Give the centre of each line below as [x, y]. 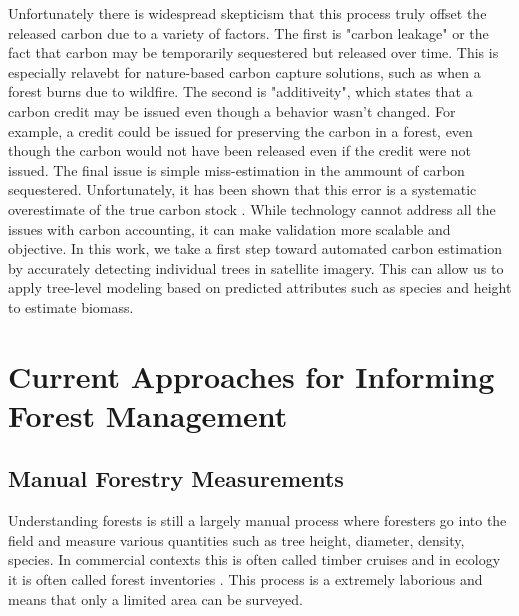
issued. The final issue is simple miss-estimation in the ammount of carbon [236, 169]
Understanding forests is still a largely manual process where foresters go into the [257, 520]
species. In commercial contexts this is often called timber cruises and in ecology [254, 559]
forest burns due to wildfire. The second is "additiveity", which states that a [240, 91]
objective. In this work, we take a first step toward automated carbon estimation [255, 248]
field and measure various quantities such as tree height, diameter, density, [236, 539]
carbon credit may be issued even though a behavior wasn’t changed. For [232, 110]
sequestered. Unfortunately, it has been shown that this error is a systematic [242, 189]
